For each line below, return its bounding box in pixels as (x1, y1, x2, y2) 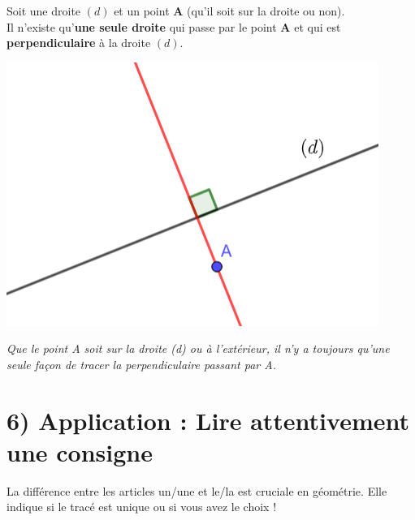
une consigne (6, 435, 153, 468)
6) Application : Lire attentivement (6, 403, 409, 436)
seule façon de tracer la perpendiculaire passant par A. (6, 355, 276, 372)
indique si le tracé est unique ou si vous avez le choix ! (6, 498, 277, 515)
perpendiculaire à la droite (6, 34, 151, 51)
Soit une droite (6, 2, 81, 19)
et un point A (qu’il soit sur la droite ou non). (114, 2, 345, 19)
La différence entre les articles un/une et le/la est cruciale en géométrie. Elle (6, 482, 387, 499)
